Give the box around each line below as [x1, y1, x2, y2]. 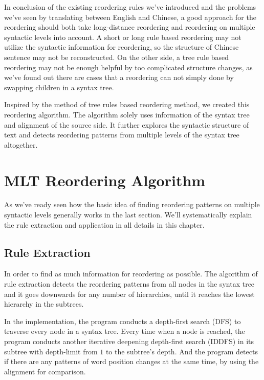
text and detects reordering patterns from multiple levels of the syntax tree [4, 129, 239, 140]
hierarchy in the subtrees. [4, 298, 84, 309]
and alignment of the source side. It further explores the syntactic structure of [4, 119, 249, 130]
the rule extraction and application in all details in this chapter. [4, 219, 205, 230]
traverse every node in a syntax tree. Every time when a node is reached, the [4, 326, 245, 336]
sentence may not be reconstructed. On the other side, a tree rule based [4, 51, 229, 62]
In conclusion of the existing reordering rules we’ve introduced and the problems [4, 2, 256, 12]
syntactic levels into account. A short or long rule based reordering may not [4, 31, 241, 42]
